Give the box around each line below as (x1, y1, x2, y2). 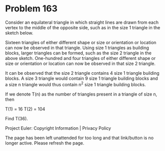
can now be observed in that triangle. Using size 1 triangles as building (5, 45, 150, 50)
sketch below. (5, 30, 34, 36)
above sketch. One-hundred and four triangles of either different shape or (5, 55, 156, 61)
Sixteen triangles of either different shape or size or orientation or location (5, 39, 157, 45)
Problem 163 (5, 3, 58, 14)
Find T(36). (5, 115, 28, 121)
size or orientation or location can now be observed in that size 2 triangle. (5, 60, 156, 66)
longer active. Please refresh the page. (5, 140, 85, 146)
